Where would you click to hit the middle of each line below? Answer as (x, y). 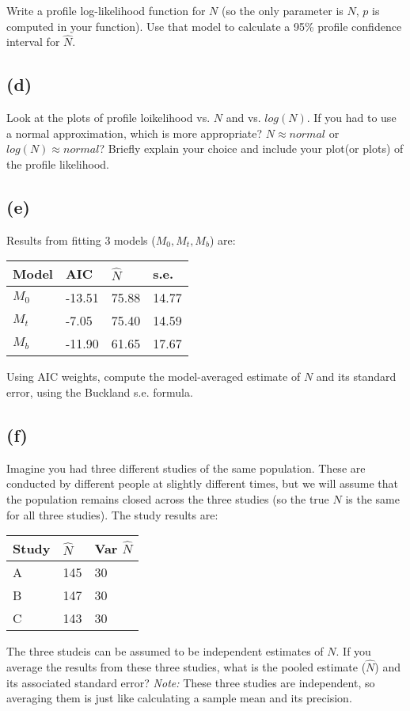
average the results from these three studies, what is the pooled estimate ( (186, 666)
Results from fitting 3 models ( (81, 240)
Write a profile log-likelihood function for (106, 10)
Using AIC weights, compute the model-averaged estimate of (154, 376)
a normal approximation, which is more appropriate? (135, 133)
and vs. (243, 118)
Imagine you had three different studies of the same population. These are (186, 468)
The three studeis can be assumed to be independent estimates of (165, 651)
